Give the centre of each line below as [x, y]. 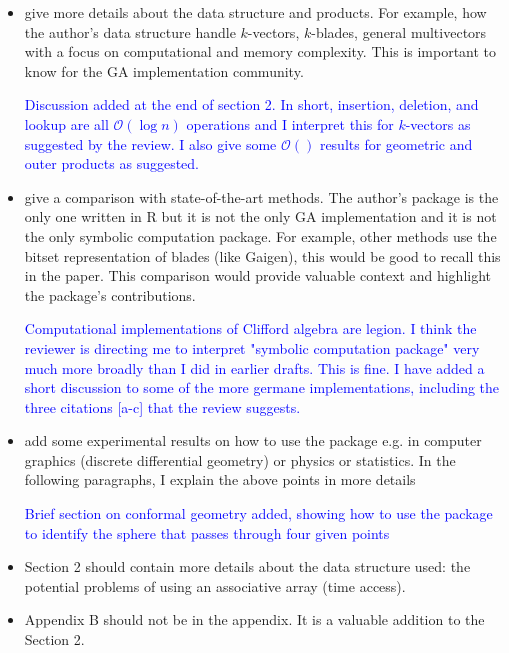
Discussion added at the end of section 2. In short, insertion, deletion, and [251, 104]
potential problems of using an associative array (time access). [215, 585]
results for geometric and [396, 143]
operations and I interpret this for [290, 123]
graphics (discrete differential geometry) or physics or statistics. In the [240, 459]
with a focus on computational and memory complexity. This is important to [260, 51]
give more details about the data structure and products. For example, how [255, 12]
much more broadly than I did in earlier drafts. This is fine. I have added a [254, 367]
